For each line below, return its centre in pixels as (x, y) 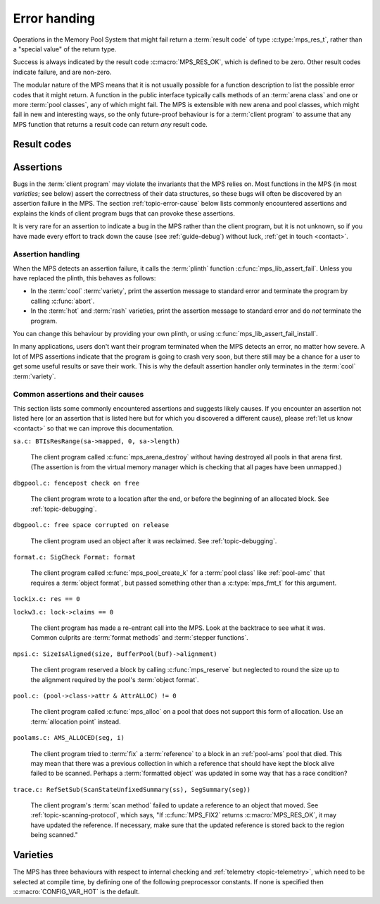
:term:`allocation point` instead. (76, 722)
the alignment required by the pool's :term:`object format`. (115, 679)
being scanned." (54, 835)
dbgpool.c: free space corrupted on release (91, 525)
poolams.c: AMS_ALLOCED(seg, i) (69, 738)
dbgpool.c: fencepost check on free (76, 483)
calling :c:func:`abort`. (63, 301)
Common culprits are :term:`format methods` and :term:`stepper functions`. (140, 638)
